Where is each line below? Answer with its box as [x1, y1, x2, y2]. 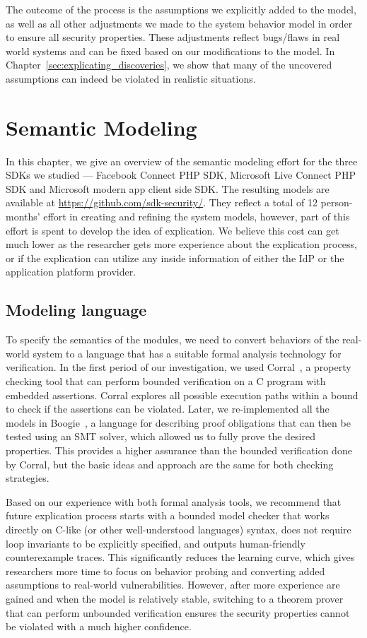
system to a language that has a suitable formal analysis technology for [33, 345, 342, 360]
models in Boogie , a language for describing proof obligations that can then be [6, 415, 351, 430]
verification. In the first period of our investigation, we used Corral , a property [6, 360, 351, 374]
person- [320, 195, 353, 210]
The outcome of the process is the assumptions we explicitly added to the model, [6, 2, 356, 16]
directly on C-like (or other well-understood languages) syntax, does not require [6, 521, 351, 536]
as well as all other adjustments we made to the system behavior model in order [6, 16, 353, 30]
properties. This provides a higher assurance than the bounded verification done [6, 442, 352, 457]
